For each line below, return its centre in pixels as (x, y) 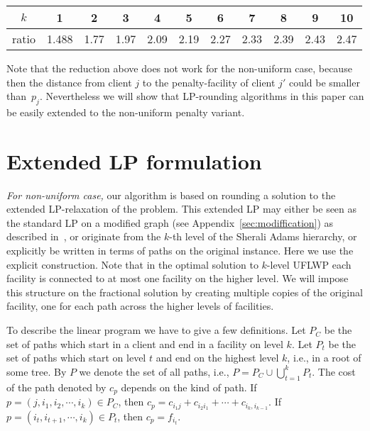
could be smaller (324, 82)
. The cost (334, 371)
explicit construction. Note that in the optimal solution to (132, 264)
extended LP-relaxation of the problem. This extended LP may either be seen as (182, 209)
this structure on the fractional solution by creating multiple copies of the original (185, 292)
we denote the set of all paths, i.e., (154, 371)
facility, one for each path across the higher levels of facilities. (140, 306)
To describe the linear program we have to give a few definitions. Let (156, 330)
